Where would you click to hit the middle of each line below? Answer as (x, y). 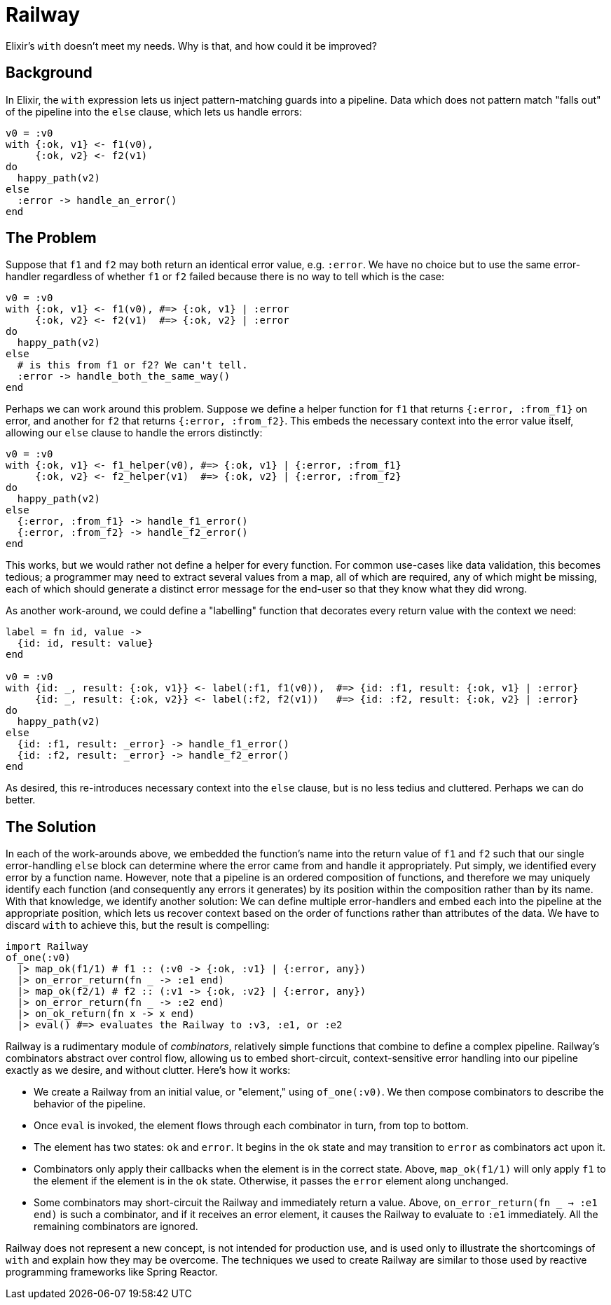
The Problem (51, 238)
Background (49, 73)
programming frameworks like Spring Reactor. (112, 1272)
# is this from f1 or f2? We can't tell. (132, 365)
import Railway (47, 947)
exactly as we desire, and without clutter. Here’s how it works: (148, 1070)
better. (21, 800)
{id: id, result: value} (85, 643)
